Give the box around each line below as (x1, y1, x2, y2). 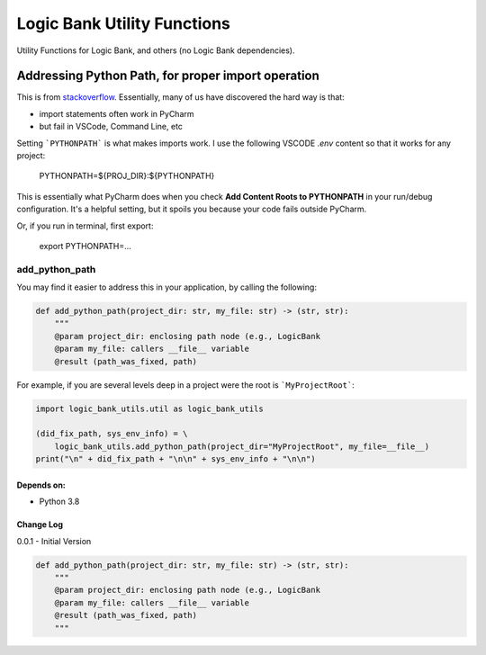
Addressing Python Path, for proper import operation (16, 68, 319, 84)
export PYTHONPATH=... (39, 240, 132, 251)
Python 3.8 (39, 496, 80, 507)
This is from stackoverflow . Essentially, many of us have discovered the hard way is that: (16, 92, 346, 103)
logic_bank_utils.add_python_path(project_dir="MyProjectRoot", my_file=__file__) (54, 441, 430, 452)
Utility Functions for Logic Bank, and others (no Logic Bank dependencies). (16, 45, 296, 56)
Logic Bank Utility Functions (16, 13, 231, 33)
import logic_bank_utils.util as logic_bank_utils (35, 403, 265, 414)
